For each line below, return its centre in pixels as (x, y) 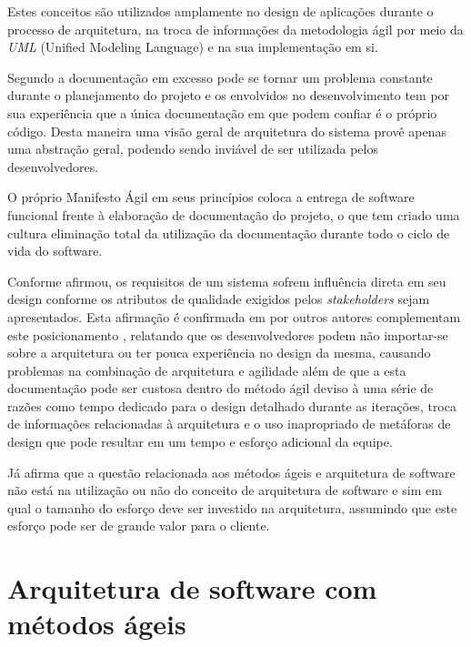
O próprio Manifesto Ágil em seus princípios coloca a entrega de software (211, 197)
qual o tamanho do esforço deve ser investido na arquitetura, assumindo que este (232, 507)
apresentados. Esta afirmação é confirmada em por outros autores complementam (234, 316)
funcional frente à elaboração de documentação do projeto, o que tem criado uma (234, 214)
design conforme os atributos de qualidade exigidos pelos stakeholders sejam (219, 299)
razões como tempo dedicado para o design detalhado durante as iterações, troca (232, 405)
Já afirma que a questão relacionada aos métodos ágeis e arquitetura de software (231, 472)
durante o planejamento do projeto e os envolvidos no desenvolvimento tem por (229, 95)
